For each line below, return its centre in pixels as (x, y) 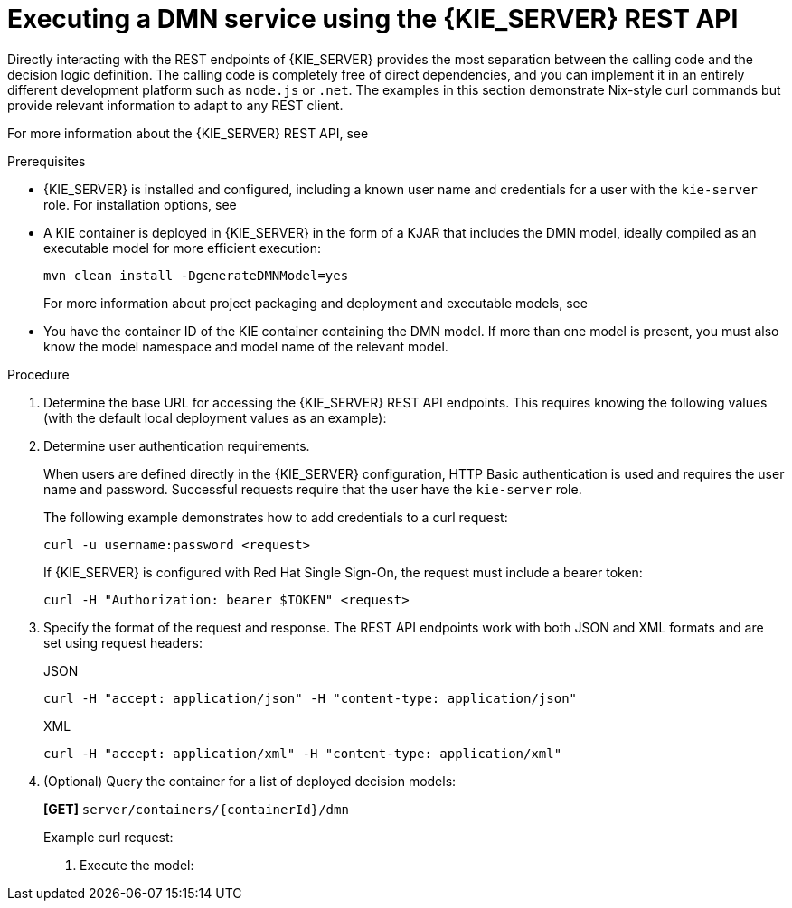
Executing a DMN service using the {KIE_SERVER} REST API (373, 19)
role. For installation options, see (140, 204)
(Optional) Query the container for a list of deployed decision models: (250, 781)
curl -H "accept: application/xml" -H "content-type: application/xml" (303, 753)
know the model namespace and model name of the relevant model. (246, 346)
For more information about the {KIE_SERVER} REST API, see (188, 133)
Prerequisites (47, 161)
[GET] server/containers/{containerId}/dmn (196, 809)
